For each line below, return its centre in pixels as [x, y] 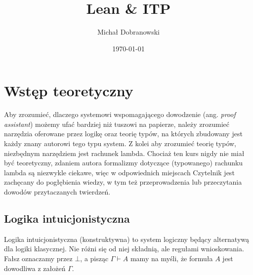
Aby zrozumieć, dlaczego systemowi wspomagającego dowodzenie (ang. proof [120, 114]
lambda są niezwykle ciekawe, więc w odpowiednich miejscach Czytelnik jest [119, 172]
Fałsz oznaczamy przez [38, 258]
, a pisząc [94, 258]
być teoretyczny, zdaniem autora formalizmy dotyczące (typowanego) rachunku [124, 163]
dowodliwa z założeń [35, 268]
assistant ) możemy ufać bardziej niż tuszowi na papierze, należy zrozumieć [117, 124]
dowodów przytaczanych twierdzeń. [57, 192]
